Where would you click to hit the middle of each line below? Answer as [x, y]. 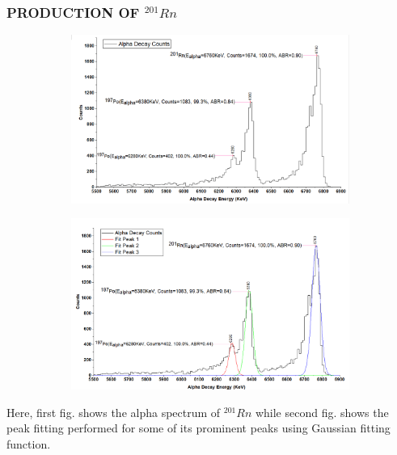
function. [29, 443]
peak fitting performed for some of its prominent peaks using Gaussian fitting [198, 428]
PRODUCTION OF [73, 12]
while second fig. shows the [322, 412]
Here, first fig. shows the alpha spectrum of [114, 412]
